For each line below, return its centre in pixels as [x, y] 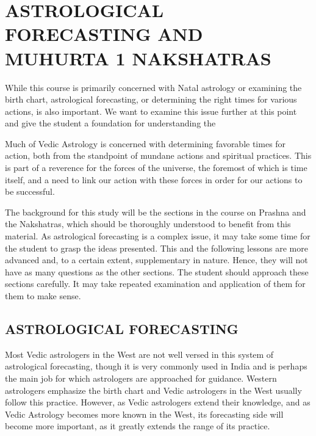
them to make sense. [43, 296]
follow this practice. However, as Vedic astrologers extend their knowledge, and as [158, 402]
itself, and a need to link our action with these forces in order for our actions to [154, 179]
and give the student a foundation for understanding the [110, 123]
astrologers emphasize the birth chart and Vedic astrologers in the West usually [153, 390]
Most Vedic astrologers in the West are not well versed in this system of [139, 354]
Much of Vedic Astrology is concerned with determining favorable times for [145, 143]
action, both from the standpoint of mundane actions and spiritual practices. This [158, 155]
